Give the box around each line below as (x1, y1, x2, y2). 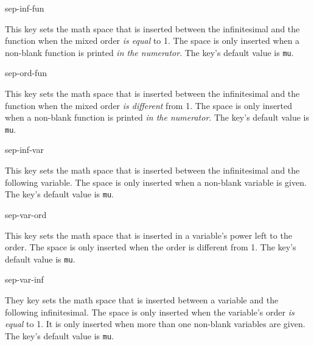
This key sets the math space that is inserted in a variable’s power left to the (5, 228, 292, 241)
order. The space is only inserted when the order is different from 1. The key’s (5, 241, 296, 253)
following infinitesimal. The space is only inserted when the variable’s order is (5, 305, 295, 318)
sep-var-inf (5, 273, 44, 286)
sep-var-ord (5, 208, 47, 221)
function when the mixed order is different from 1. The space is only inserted (5, 99, 293, 111)
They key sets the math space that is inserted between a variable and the (5, 293, 279, 306)
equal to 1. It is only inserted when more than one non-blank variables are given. (5, 317, 305, 330)
